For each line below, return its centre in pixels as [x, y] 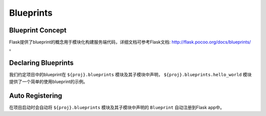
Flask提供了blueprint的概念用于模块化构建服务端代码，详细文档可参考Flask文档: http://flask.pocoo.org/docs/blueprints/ [130, 42]
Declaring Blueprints [41, 63]
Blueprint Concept [38, 30]
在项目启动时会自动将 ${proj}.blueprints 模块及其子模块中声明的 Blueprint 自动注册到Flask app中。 [117, 107]
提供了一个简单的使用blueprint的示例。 [49, 82]
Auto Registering [36, 96]
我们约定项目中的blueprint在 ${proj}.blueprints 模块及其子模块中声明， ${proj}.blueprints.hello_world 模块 [130, 75]
